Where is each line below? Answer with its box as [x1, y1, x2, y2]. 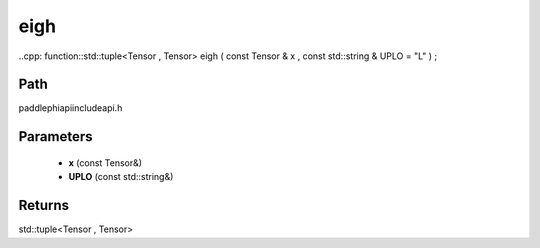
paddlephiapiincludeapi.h [18, 102, 123, 114]
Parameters [18, 128, 93, 145]
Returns [18, 197, 70, 214]
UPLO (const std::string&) [68, 171, 174, 183]
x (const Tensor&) [68, 156, 143, 169]
